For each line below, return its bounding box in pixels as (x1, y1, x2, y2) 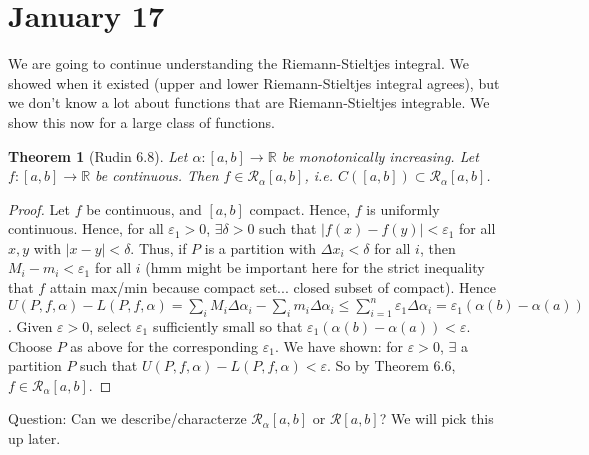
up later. (8, 427, 61, 448)
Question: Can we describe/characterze (8, 408, 247, 429)
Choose (8, 335, 53, 356)
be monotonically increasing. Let (281, 145, 479, 166)
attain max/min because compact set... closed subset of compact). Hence (49, 277, 496, 298)
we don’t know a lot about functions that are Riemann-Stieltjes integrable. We (8, 92, 490, 113)
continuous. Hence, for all (8, 218, 164, 239)
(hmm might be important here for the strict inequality (145, 257, 485, 278)
